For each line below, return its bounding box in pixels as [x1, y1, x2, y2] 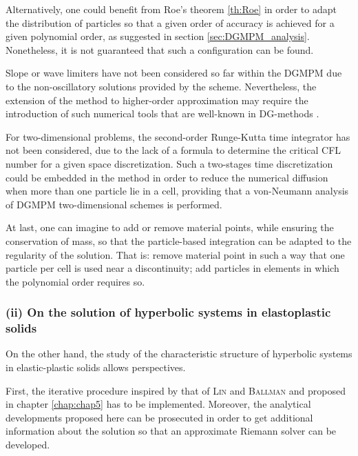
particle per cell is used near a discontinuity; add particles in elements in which [6, 261, 339, 275]
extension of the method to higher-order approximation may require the [6, 92, 308, 107]
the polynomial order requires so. [6, 274, 145, 288]
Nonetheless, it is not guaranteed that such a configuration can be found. [6, 42, 314, 57]
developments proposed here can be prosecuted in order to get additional [6, 410, 313, 424]
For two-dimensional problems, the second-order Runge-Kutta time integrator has [6, 129, 350, 143]
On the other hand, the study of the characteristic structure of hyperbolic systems [6, 346, 352, 361]
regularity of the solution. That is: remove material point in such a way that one [6, 247, 345, 261]
